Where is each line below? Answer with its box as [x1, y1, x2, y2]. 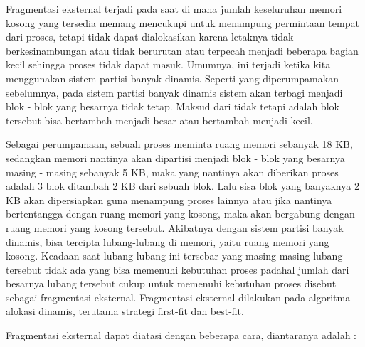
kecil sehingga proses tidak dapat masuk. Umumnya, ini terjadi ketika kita [6, 57, 331, 72]
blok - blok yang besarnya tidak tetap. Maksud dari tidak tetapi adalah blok [6, 99, 339, 114]
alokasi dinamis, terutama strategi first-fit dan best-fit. [6, 304, 244, 319]
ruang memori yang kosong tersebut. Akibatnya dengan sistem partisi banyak [6, 220, 344, 235]
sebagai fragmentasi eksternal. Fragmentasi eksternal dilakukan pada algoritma [6, 289, 351, 304]
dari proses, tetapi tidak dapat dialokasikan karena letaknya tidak [6, 29, 294, 44]
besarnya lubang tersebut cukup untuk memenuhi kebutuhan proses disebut [6, 276, 337, 291]
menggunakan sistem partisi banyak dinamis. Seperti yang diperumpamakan [6, 70, 339, 85]
